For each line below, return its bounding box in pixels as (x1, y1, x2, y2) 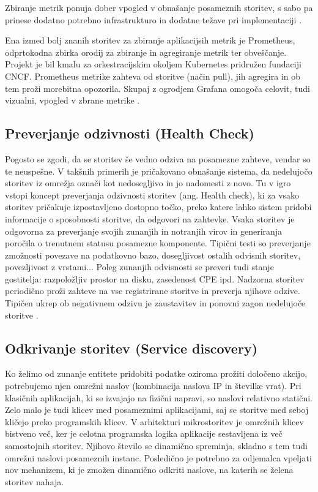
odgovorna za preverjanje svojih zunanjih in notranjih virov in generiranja (5, 224, 283, 237)
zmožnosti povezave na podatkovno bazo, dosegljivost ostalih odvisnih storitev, (5, 248, 301, 261)
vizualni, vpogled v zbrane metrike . (5, 94, 140, 107)
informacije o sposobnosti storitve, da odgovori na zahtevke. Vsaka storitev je (5, 212, 295, 225)
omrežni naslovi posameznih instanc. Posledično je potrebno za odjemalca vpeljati (5, 451, 312, 464)
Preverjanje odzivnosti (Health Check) (5, 124, 254, 143)
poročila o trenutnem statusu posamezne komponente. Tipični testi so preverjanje (5, 237, 311, 249)
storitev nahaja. (5, 475, 64, 488)
